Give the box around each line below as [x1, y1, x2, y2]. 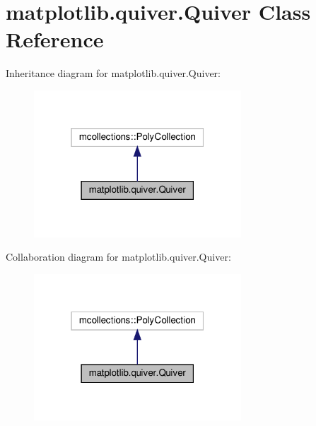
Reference [6, 25, 104, 54]
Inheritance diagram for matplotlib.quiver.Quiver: [6, 66, 221, 81]
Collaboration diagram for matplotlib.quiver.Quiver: [6, 249, 231, 264]
